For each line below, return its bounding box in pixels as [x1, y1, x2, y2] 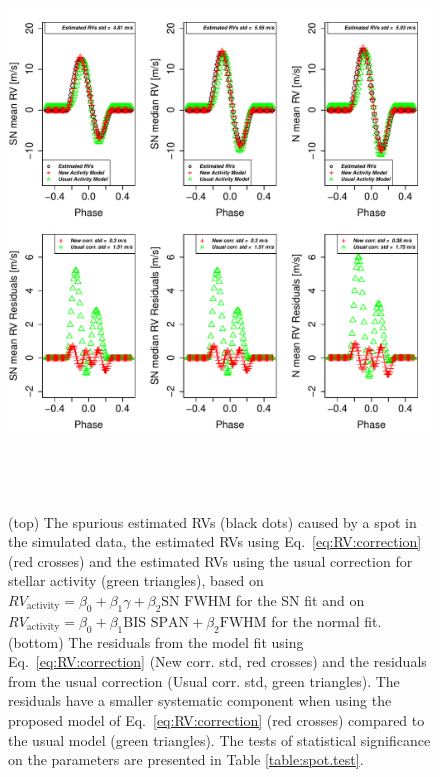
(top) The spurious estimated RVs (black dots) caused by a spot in [8, 511, 417, 532]
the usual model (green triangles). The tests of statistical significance [8, 729, 431, 750]
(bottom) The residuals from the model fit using [8, 631, 304, 652]
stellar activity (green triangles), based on [8, 570, 264, 591]
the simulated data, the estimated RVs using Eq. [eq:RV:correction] [8, 531, 422, 552]
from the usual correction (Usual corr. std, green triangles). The [8, 670, 400, 691]
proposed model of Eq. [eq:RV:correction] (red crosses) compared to [8, 709, 425, 730]
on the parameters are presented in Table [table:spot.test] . [8, 749, 364, 770]
